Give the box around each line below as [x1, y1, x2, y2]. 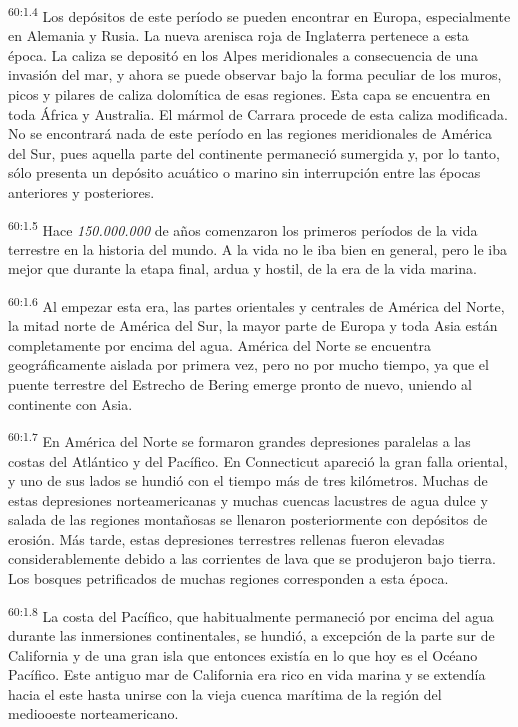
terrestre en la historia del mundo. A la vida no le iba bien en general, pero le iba [8, 238, 507, 259]
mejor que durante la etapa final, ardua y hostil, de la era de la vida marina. [8, 258, 477, 279]
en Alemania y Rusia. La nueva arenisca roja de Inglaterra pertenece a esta [8, 25, 469, 46]
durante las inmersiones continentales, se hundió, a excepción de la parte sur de [8, 624, 495, 645]
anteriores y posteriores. [8, 182, 155, 202]
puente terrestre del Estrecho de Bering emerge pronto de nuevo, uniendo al [8, 374, 472, 395]
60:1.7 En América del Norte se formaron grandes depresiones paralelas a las [8, 428, 471, 451]
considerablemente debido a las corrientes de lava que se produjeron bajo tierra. [8, 548, 496, 569]
